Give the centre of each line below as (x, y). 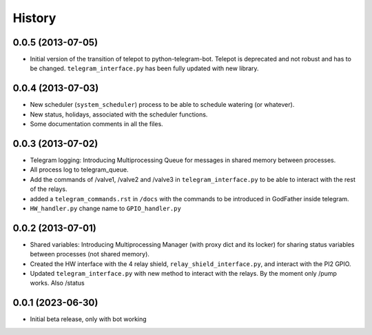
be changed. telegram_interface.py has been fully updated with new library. (144, 68)
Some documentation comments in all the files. (96, 124)
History (34, 18)
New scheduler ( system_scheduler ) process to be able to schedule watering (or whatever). (162, 105)
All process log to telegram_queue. (79, 170)
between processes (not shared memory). (90, 254)
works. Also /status (58, 283)
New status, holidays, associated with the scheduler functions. (119, 114)
